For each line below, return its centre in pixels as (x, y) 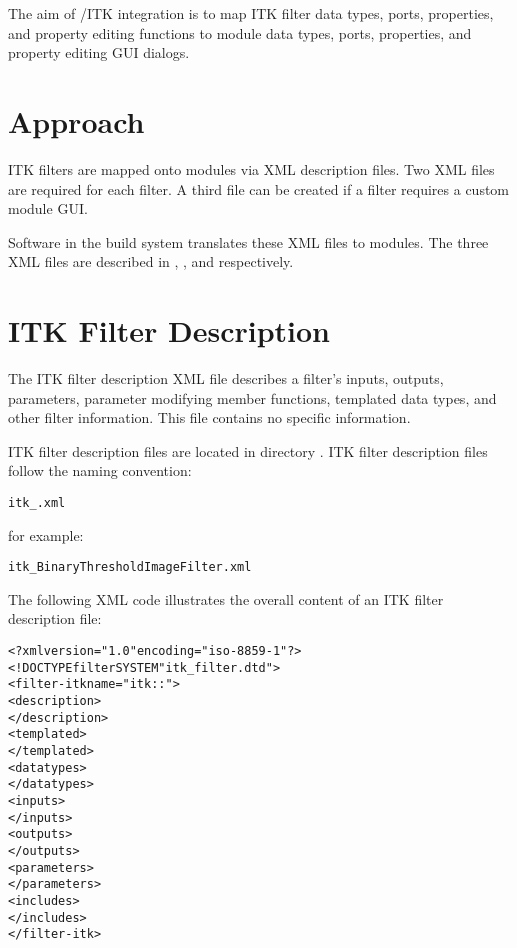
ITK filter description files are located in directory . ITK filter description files (248, 450)
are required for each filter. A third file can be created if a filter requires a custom (259, 188)
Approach (76, 120)
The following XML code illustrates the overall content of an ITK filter (226, 598)
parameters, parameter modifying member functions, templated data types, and (252, 397)
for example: (46, 534)
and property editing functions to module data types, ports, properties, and (240, 32)
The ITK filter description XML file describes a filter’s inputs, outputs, (226, 378)
